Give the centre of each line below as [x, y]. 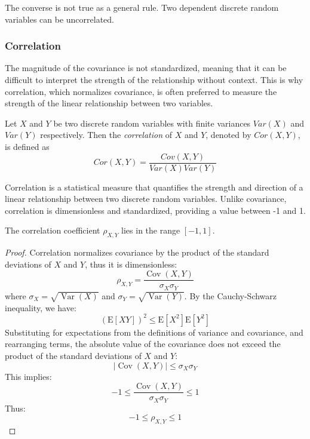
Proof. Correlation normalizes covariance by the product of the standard [137, 252]
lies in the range [151, 230]
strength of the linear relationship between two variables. [109, 103]
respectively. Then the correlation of [106, 135]
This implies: [28, 376]
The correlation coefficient [53, 230]
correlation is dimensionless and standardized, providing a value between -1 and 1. [155, 210]
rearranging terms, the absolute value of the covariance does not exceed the [143, 344]
